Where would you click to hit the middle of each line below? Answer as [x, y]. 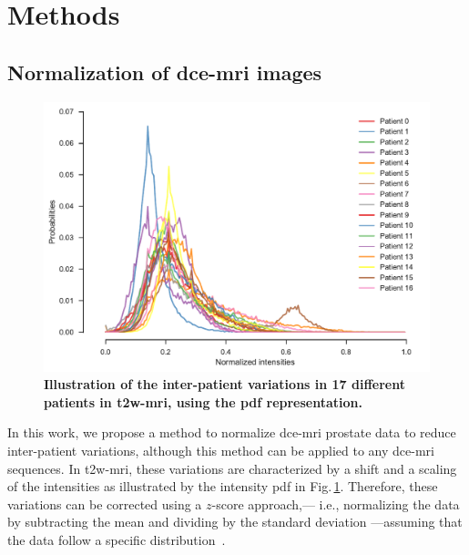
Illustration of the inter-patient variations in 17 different [224, 384]
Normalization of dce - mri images [165, 72]
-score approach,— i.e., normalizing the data [336, 504]
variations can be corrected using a [105, 504]
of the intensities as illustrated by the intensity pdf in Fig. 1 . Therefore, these [223, 486]
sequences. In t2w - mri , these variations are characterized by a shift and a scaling [232, 468]
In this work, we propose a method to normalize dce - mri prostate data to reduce [232, 432]
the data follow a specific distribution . [117, 539]
